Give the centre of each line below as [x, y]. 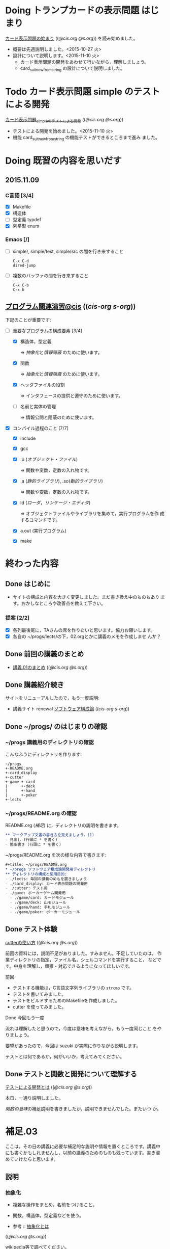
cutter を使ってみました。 [39, 1006]
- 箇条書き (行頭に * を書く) [33, 845]
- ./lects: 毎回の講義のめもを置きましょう [46, 879]
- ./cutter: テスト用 [27, 888]
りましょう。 [19, 1034]
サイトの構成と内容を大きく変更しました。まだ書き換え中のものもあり [86, 597]
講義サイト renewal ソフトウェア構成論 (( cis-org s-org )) [71, 709]
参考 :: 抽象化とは [31, 1226]
